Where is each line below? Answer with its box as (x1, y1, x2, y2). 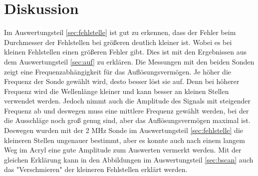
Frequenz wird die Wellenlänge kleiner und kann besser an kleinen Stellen (4, 85, 229, 96)
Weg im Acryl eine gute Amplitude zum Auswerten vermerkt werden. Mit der (4, 144, 242, 155)
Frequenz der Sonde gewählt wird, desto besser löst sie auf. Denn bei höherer (4, 76, 240, 86)
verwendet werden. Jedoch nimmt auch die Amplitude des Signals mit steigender (4, 95, 251, 106)
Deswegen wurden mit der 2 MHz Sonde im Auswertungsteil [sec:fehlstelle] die (4, 125, 243, 135)
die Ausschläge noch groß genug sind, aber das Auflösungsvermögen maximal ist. (4, 115, 251, 125)
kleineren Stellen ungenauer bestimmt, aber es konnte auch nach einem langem (4, 134, 245, 145)
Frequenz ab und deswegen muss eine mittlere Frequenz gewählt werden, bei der (4, 105, 249, 115)
